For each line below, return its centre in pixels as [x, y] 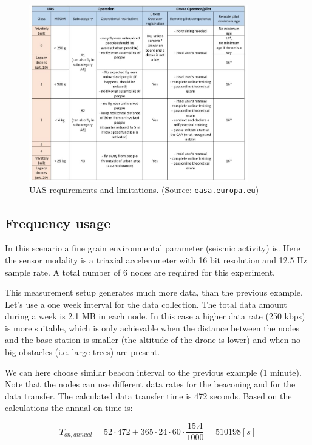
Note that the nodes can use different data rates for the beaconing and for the [150, 384]
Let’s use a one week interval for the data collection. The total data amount [146, 304]
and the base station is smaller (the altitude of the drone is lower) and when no [153, 340]
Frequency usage [58, 222]
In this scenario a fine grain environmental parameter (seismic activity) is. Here [153, 248]
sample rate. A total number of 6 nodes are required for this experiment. [140, 272]
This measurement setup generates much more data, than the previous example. [154, 292]
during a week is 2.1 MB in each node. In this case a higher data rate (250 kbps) [155, 316]
